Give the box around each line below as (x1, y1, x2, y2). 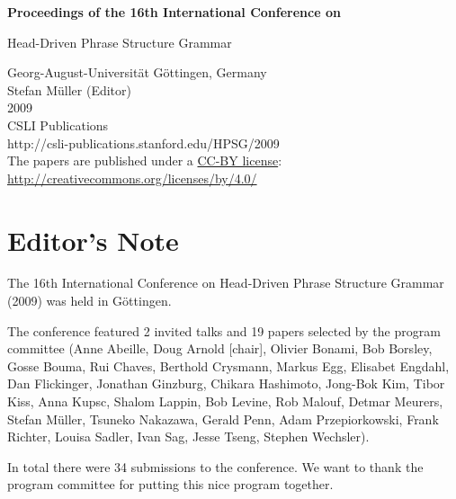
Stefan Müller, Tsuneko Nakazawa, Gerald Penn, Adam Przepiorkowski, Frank (7, 409, 439, 428)
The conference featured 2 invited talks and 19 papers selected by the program (7, 321, 441, 340)
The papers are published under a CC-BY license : (7, 151, 282, 170)
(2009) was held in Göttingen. (7, 291, 172, 310)
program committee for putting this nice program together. (7, 475, 334, 494)
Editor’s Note (7, 221, 179, 258)
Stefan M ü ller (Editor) (7, 80, 131, 99)
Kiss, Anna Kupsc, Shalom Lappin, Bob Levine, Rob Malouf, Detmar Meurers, (7, 392, 443, 411)
